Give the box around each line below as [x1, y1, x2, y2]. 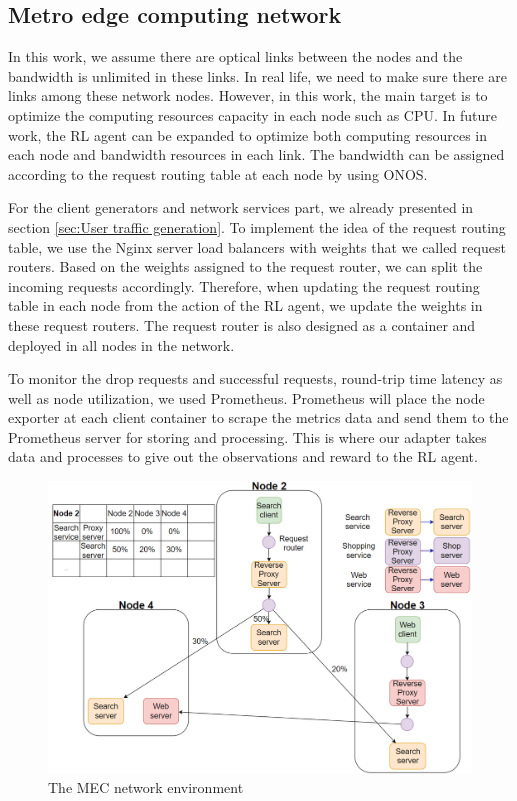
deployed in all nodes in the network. [8, 334, 235, 355]
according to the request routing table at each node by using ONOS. [8, 163, 428, 184]
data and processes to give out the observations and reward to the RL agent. [8, 446, 478, 467]
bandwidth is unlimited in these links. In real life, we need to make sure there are [8, 65, 507, 86]
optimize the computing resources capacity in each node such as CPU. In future [8, 104, 498, 125]
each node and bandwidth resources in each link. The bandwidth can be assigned [8, 144, 505, 165]
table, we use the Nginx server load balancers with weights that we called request [8, 236, 506, 257]
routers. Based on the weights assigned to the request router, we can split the [8, 256, 483, 277]
